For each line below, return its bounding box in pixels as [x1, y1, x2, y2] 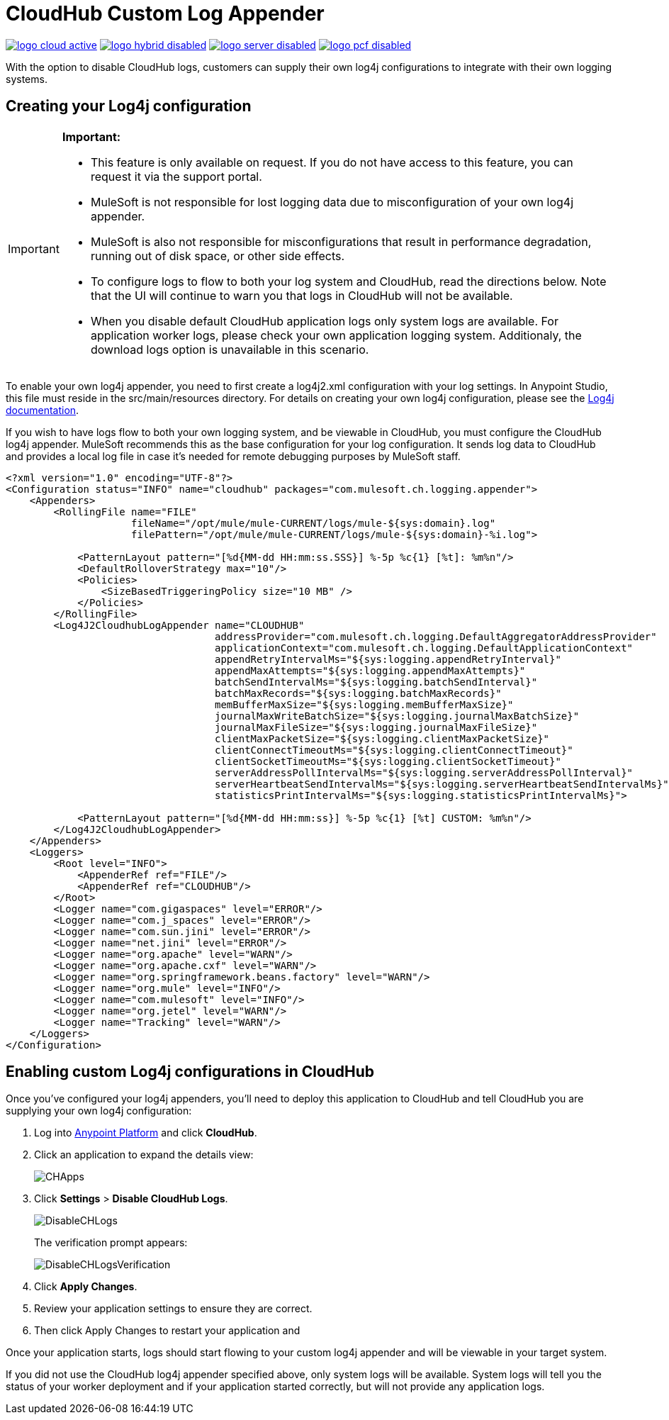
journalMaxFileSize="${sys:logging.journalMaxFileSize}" [215, 721, 538, 733]
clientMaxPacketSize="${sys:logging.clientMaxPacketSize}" [215, 732, 550, 744]
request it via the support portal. [90, 169, 262, 184]
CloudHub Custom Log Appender [6, 1, 325, 26]
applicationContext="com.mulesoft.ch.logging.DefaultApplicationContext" [215, 642, 634, 654]
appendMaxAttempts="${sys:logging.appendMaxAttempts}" [215, 664, 526, 676]
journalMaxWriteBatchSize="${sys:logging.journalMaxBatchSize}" [215, 710, 580, 722]
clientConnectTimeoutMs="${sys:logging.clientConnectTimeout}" [215, 744, 573, 756]
